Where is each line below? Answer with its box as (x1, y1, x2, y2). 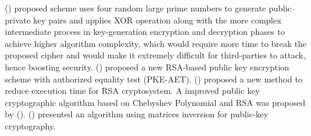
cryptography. (5, 119, 56, 132)
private (5, 13, 31, 26)
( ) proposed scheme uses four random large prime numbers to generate (5, 2, 266, 14)
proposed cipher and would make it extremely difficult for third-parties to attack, (5, 49, 306, 61)
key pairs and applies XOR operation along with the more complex (33, 13, 281, 26)
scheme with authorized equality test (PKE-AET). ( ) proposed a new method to (5, 72, 303, 85)
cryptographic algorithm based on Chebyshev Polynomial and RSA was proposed (5, 96, 306, 108)
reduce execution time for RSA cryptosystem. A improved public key (5, 84, 260, 97)
